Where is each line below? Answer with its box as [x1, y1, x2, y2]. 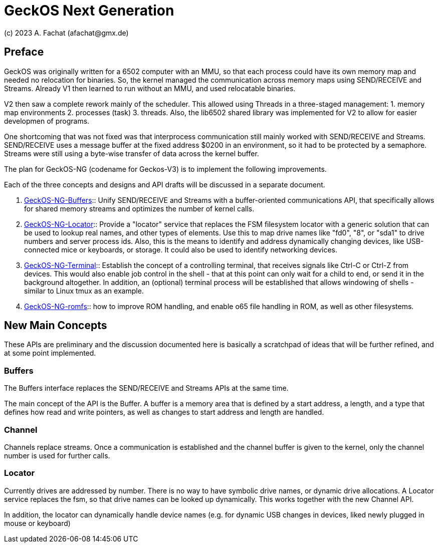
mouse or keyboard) [4, 518, 71, 527]
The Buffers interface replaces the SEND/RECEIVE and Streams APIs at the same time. [4, 384, 289, 393]
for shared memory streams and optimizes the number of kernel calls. [24, 204, 255, 213]
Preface [4, 46, 44, 59]
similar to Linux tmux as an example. [24, 286, 144, 295]
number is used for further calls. [4, 451, 110, 460]
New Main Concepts [4, 319, 107, 332]
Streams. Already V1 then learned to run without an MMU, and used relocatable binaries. [4, 84, 296, 93]
